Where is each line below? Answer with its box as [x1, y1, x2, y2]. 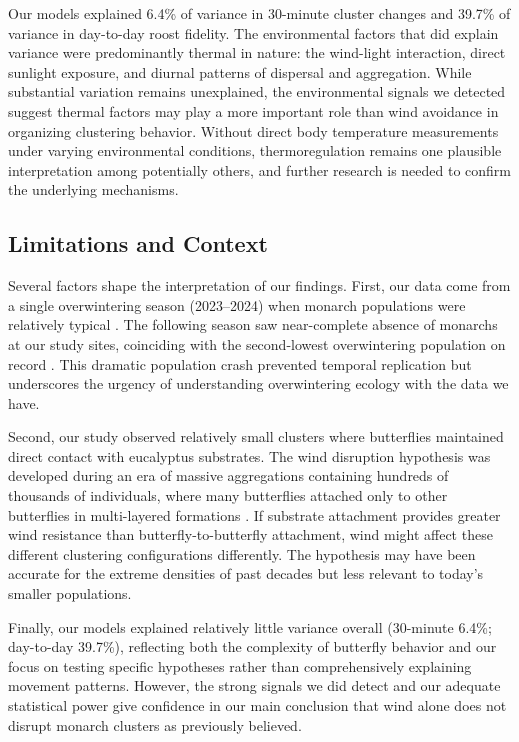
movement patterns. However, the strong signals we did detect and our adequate [8, 675, 501, 696]
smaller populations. [8, 583, 132, 604]
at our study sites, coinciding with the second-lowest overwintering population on [8, 333, 506, 354]
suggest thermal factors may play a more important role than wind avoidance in [8, 100, 499, 121]
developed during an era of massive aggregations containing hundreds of [8, 465, 449, 486]
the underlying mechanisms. [8, 179, 179, 200]
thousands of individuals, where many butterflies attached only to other [8, 485, 448, 506]
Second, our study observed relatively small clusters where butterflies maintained [8, 426, 504, 447]
